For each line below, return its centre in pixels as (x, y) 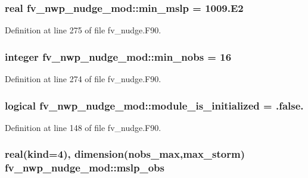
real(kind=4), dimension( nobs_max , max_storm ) (125, 154)
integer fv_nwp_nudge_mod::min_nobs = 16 (118, 56)
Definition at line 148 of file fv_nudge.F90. (83, 127)
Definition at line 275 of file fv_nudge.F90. (83, 30)
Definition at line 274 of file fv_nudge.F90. (83, 79)
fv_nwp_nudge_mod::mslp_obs (85, 168)
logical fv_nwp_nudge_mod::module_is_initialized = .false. (154, 105)
